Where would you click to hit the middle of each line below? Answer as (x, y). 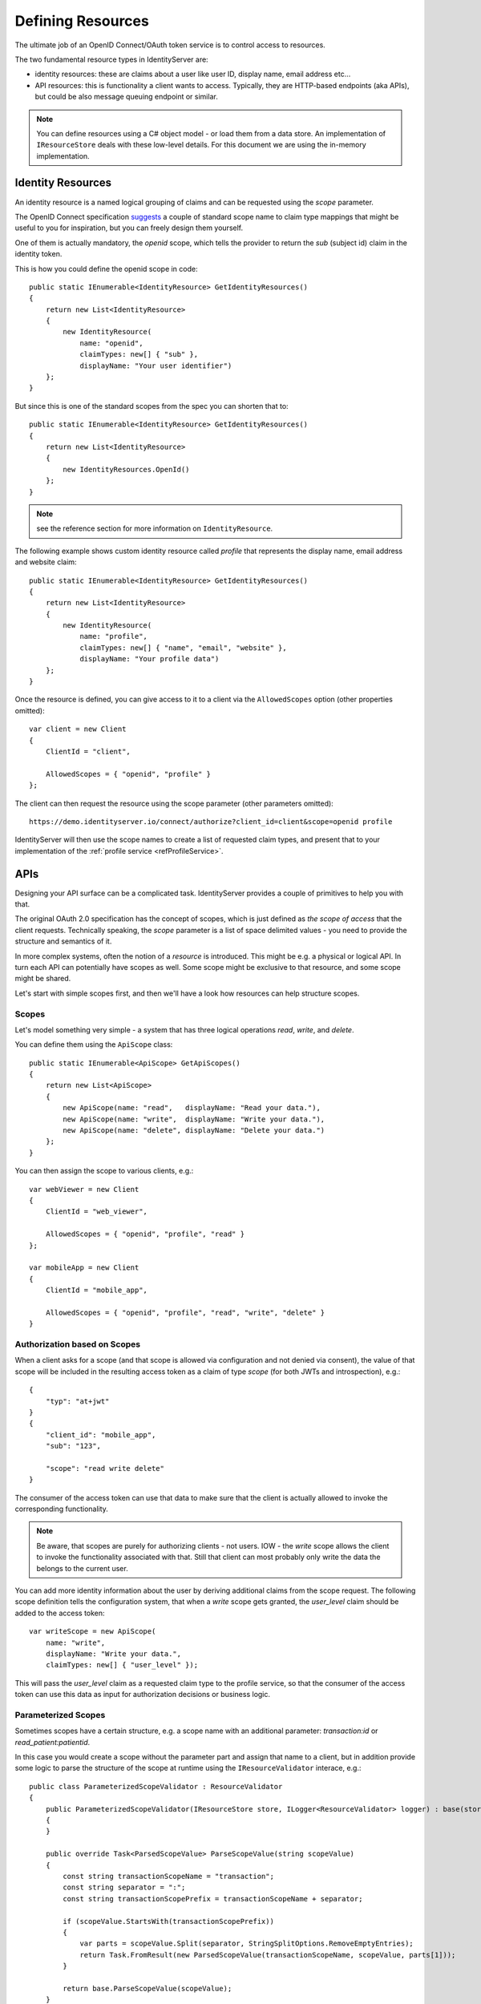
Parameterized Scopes (60, 1715)
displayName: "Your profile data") (150, 659)
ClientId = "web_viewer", (97, 1212)
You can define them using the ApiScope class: (94, 1044)
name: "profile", (114, 636)
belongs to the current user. (82, 1568)
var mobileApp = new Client (84, 1268)
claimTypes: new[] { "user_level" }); (122, 1665)
